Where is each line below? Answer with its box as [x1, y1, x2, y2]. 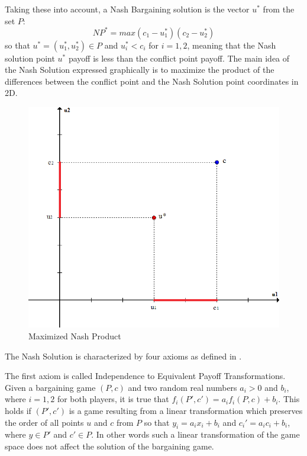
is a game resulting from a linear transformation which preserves [69, 404, 303, 417]
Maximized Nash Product [28, 330, 121, 342]
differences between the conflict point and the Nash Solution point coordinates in [5, 75, 299, 87]
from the [263, 3, 295, 15]
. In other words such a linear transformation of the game [91, 428, 300, 441]
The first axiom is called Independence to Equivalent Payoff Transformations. [5, 370, 286, 382]
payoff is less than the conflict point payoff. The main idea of [68, 52, 290, 64]
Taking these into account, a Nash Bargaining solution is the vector [5, 3, 250, 15]
